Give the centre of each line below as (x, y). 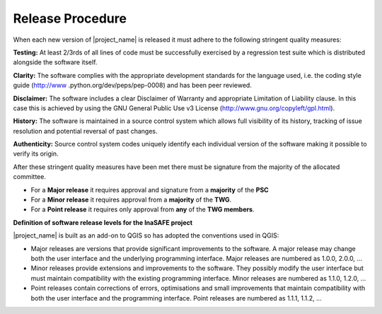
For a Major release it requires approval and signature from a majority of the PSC (150, 190)
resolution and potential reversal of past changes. (85, 131)
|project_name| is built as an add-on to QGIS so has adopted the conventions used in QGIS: (146, 235)
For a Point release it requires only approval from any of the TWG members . (143, 209)
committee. (29, 177)
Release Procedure (70, 18)
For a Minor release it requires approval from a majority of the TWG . (131, 200)
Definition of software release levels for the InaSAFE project (103, 222)
